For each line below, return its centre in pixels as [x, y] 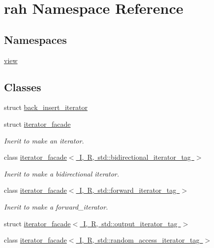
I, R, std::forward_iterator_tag [128, 190]
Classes [23, 87]
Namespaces [35, 39]
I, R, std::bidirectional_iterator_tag [135, 157]
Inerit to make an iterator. [44, 140]
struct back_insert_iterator [46, 107]
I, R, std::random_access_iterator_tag [139, 240]
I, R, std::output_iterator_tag [130, 223]
